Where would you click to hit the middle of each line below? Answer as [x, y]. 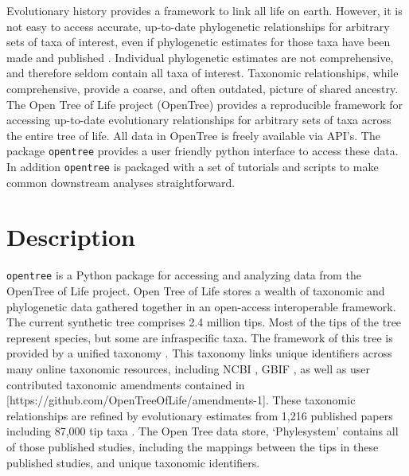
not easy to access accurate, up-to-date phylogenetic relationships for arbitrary [198, 26]
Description [71, 237]
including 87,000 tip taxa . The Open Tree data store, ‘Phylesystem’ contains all [203, 431]
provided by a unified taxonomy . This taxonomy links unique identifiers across [199, 353]
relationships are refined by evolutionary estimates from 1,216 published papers [200, 415]
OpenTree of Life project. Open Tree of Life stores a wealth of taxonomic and [196, 291]
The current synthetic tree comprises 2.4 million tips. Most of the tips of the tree [204, 322]
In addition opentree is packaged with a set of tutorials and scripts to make [193, 166]
